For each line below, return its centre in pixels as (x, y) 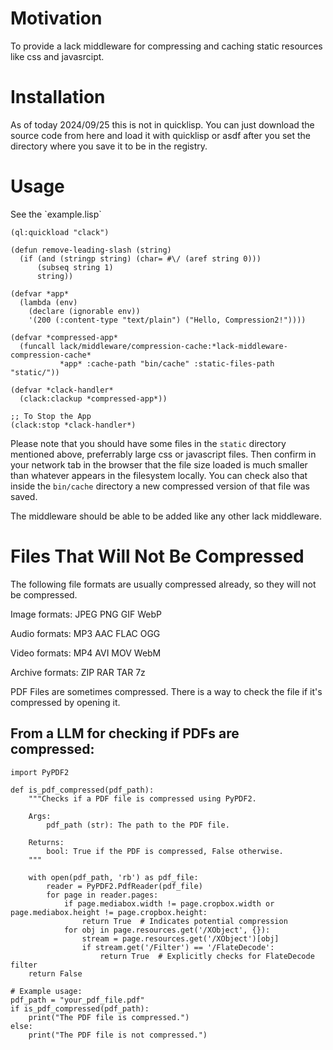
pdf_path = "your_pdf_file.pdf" (77, 1000)
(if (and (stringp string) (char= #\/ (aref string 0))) (140, 258)
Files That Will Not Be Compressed (157, 556)
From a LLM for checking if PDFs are (125, 733)
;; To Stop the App (51, 416)
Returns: (46, 842)
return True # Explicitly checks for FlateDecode (207, 956)
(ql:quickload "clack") (60, 232)
